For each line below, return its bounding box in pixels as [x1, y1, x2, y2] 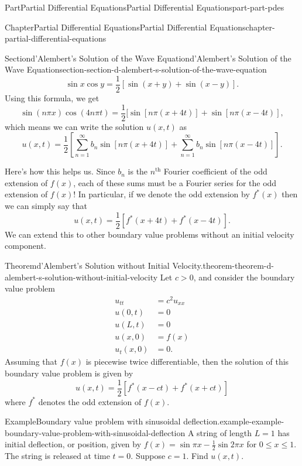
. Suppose [131, 450, 166, 462]
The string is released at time [5, 450, 110, 462]
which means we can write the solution [5, 120, 144, 132]
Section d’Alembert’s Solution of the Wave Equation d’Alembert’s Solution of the [5, 52, 291, 64]
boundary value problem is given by [5, 366, 133, 379]
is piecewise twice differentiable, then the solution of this [85, 355, 289, 368]
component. [5, 239, 46, 252]
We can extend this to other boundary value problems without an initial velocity [5, 228, 294, 240]
